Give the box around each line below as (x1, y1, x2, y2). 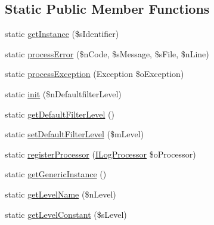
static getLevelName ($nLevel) (5, 187, 116, 200)
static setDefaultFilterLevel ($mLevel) (5, 128, 144, 140)
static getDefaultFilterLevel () (5, 107, 114, 120)
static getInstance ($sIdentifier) (5, 27, 119, 40)
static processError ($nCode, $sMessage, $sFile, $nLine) (5, 47, 209, 60)
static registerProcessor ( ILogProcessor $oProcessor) (5, 147, 196, 160)
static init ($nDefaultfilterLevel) (5, 87, 122, 100)
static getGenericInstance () (5, 168, 107, 180)
